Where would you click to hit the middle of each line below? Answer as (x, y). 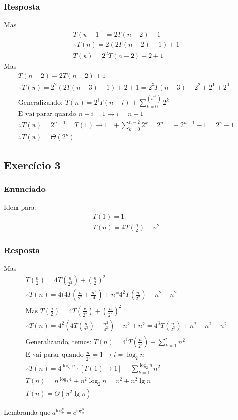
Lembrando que (27, 411)
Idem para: (20, 207)
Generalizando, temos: (59, 342)
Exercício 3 (32, 164)
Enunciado (25, 188)
